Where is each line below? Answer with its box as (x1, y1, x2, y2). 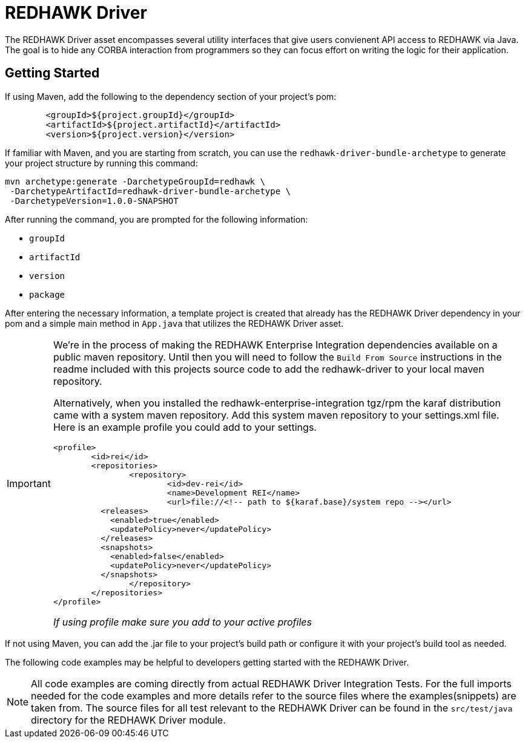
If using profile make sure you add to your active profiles (53, 615, 312, 628)
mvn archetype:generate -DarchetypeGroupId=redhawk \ (5, 176, 265, 186)
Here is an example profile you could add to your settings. (53, 421, 317, 433)
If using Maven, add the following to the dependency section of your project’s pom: (5, 91, 337, 102)
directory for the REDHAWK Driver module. (31, 713, 226, 726)
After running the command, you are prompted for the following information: (5, 214, 308, 224)
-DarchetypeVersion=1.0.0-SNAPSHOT (10, 195, 179, 206)
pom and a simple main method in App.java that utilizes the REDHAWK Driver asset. (5, 318, 344, 329)
